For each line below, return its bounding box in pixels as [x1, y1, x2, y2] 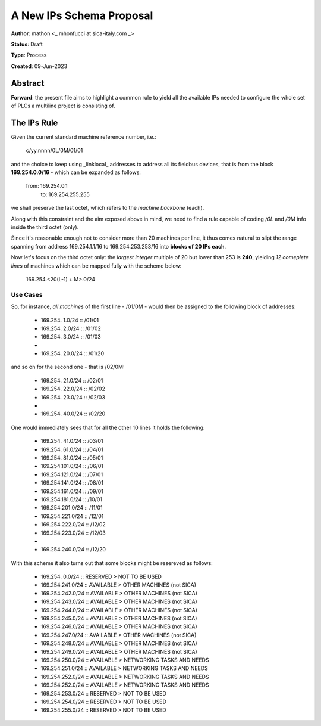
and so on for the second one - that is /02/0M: [11, 364, 125, 371]
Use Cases [11, 290, 43, 299]
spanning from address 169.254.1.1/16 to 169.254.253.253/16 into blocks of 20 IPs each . [11, 243, 226, 250]
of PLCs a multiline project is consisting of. [11, 102, 115, 110]
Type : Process [11, 51, 47, 59]
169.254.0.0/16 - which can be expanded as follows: [11, 169, 141, 176]
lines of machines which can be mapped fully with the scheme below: [11, 262, 182, 269]
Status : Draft [11, 41, 43, 48]
